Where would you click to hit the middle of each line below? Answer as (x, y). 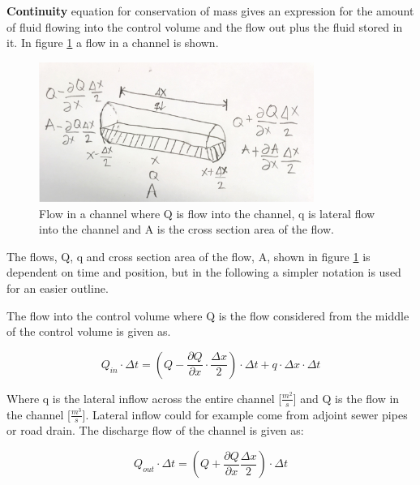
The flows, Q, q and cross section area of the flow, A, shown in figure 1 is (189, 256)
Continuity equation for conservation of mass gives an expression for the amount (210, 11)
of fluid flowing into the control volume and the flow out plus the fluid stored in (205, 26)
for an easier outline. (58, 288)
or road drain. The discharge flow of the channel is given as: (155, 430)
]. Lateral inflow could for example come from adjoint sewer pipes (245, 414)
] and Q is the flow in (346, 398)
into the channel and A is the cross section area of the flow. (186, 229)
